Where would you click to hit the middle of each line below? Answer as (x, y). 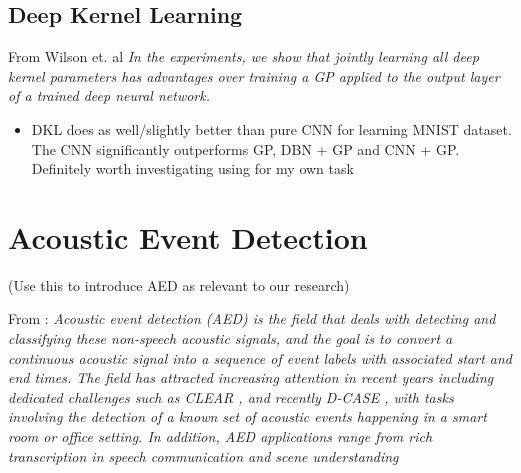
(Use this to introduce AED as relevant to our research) (179, 284)
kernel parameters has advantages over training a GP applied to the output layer (254, 75)
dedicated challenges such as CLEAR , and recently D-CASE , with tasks (231, 396)
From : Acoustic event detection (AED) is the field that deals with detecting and (252, 318)
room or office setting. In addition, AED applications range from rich (220, 436)
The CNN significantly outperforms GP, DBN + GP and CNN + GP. (245, 148)
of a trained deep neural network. (109, 95)
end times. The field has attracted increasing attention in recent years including (251, 377)
